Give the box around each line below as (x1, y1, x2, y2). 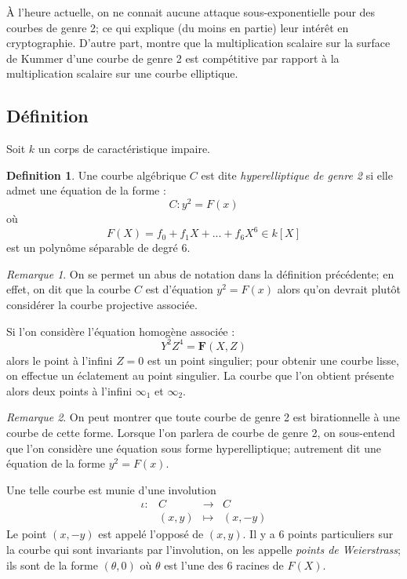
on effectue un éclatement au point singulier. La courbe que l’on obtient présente (6, 367, 394, 384)
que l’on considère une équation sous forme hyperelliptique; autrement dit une (6, 439, 381, 456)
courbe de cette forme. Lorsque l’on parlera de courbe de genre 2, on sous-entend (6, 424, 395, 440)
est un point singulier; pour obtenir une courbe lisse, (147, 351, 399, 368)
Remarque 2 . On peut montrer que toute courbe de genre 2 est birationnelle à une (6, 409, 400, 425)
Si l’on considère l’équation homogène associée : (6, 322, 235, 339)
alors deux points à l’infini (6, 382, 133, 399)
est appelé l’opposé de (98, 526, 204, 542)
